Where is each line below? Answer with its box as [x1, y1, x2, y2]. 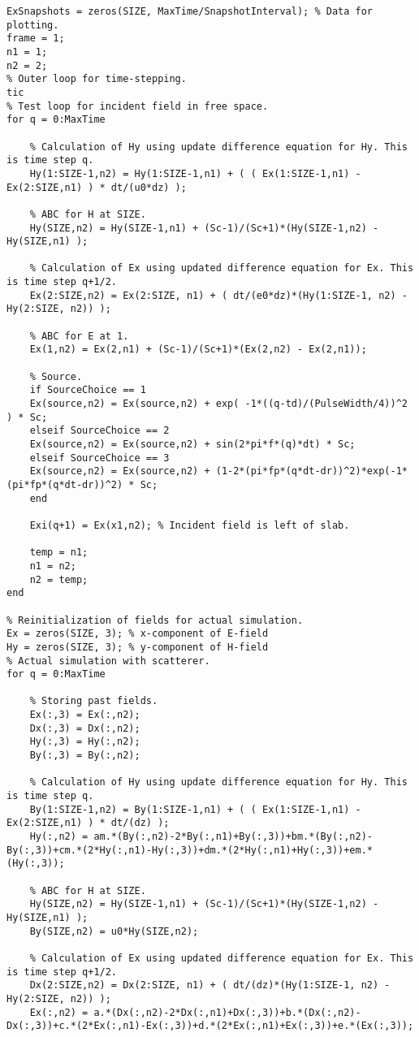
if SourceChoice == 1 [29, 384, 146, 396]
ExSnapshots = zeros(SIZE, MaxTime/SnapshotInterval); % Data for [6, 6, 374, 17]
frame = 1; [6, 32, 65, 45]
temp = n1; [29, 547, 89, 559]
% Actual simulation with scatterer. [6, 655, 210, 667]
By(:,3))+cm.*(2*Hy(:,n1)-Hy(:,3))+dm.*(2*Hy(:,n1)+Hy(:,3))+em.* [6, 844, 374, 856]
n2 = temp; [29, 573, 89, 585]
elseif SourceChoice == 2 [29, 425, 170, 437]
